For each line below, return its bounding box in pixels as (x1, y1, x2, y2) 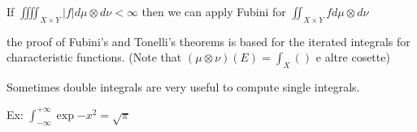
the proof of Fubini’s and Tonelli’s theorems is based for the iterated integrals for (7, 32, 410, 49)
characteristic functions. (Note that (7, 49, 182, 66)
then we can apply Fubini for (141, 3, 286, 19)
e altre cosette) (315, 49, 390, 66)
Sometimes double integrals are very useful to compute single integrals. (7, 79, 360, 96)
